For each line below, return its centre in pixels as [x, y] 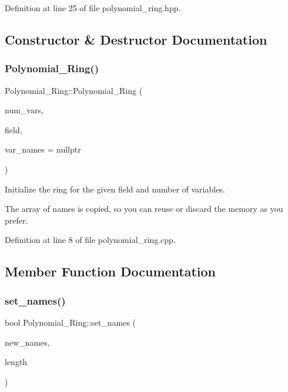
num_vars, [24, 110]
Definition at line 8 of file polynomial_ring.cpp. [90, 240]
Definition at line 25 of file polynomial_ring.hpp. [93, 8]
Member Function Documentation [110, 271]
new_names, [27, 342]
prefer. [16, 220]
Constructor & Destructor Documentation [136, 39]
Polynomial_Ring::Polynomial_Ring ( [74, 90]
